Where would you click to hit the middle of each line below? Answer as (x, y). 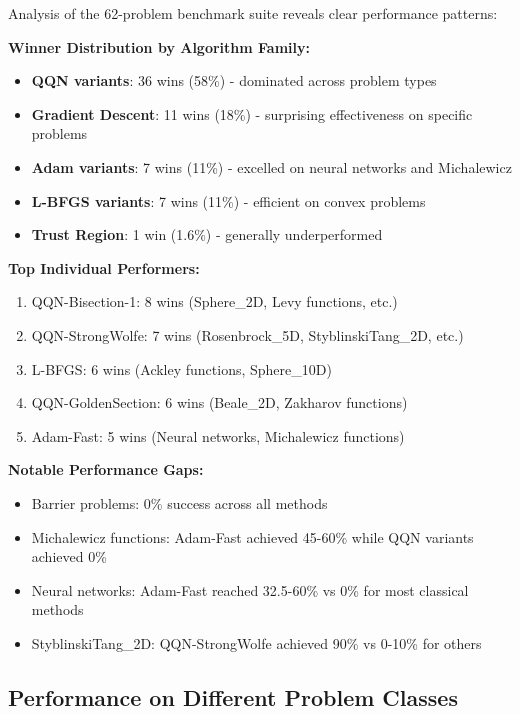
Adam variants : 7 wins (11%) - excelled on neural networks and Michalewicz (271, 166)
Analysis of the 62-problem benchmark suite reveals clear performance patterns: (253, 13)
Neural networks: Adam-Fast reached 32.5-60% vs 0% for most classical (250, 589)
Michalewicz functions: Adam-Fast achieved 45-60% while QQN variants (252, 536)
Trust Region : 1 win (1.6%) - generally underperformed (207, 234)
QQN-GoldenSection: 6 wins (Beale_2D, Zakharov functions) (219, 402)
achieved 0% (69, 556)
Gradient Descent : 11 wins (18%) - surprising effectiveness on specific (252, 113)
